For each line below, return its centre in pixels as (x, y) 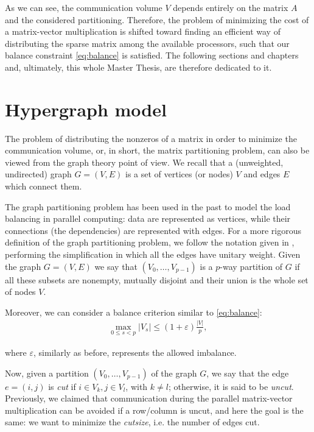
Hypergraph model (86, 109)
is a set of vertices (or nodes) (179, 174)
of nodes (20, 292)
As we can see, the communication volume (84, 7)
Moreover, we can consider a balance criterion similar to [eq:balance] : (134, 312)
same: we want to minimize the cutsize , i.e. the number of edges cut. (132, 422)
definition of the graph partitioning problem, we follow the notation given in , (150, 242)
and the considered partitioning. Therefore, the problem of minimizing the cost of (157, 19)
